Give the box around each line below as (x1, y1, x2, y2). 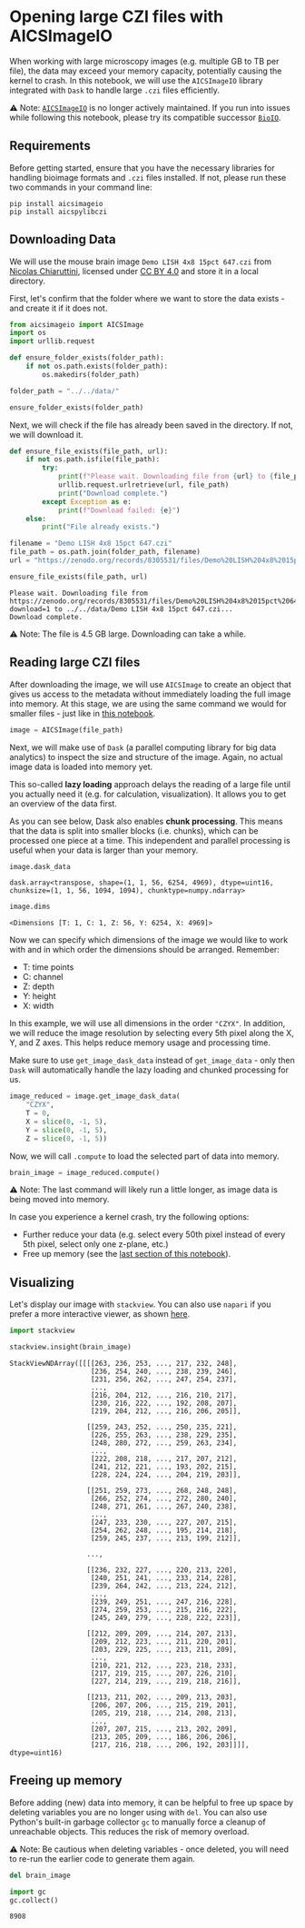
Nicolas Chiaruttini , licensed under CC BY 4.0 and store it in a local (9, 265, 259, 276)
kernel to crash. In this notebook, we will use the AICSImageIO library (9, 74, 263, 85)
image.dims (9, 902, 51, 912)
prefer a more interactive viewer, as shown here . (9, 1309, 191, 1320)
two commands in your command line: (9, 182, 152, 193)
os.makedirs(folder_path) (42, 370, 141, 379)
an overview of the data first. (9, 797, 118, 809)
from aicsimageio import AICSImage (9, 320, 144, 329)
